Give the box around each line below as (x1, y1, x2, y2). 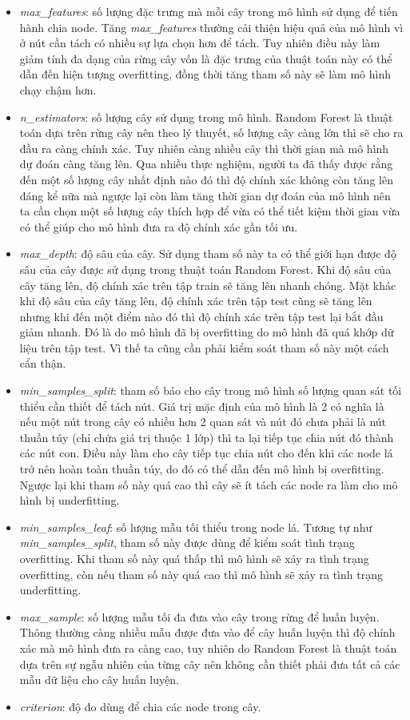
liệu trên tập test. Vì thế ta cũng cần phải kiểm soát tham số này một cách (19, 339, 389, 356)
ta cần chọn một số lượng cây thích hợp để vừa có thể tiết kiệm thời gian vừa (19, 203, 400, 219)
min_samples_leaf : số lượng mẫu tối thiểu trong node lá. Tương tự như (19, 518, 372, 535)
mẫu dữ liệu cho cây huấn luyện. (19, 671, 179, 688)
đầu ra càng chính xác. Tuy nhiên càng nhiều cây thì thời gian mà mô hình (19, 139, 389, 156)
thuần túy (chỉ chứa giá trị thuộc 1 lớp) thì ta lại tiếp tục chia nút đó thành (19, 428, 394, 445)
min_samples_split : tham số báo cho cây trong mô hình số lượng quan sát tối (19, 382, 402, 399)
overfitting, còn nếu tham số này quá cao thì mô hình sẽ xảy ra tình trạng (19, 565, 383, 582)
